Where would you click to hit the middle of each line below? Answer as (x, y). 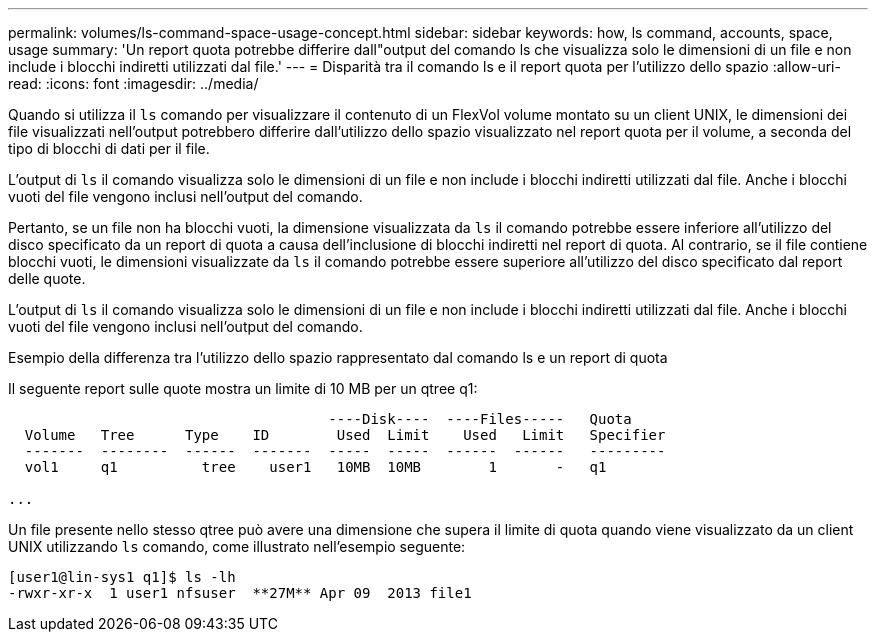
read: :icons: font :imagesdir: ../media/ (133, 83)
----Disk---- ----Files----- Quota (480, 419)
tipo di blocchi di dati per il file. (109, 148)
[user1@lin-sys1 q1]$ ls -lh (122, 577)
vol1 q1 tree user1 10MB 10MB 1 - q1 (315, 467)
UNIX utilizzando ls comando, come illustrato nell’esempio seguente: (237, 546)
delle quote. (47, 278)
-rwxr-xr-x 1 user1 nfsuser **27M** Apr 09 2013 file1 (240, 593)
